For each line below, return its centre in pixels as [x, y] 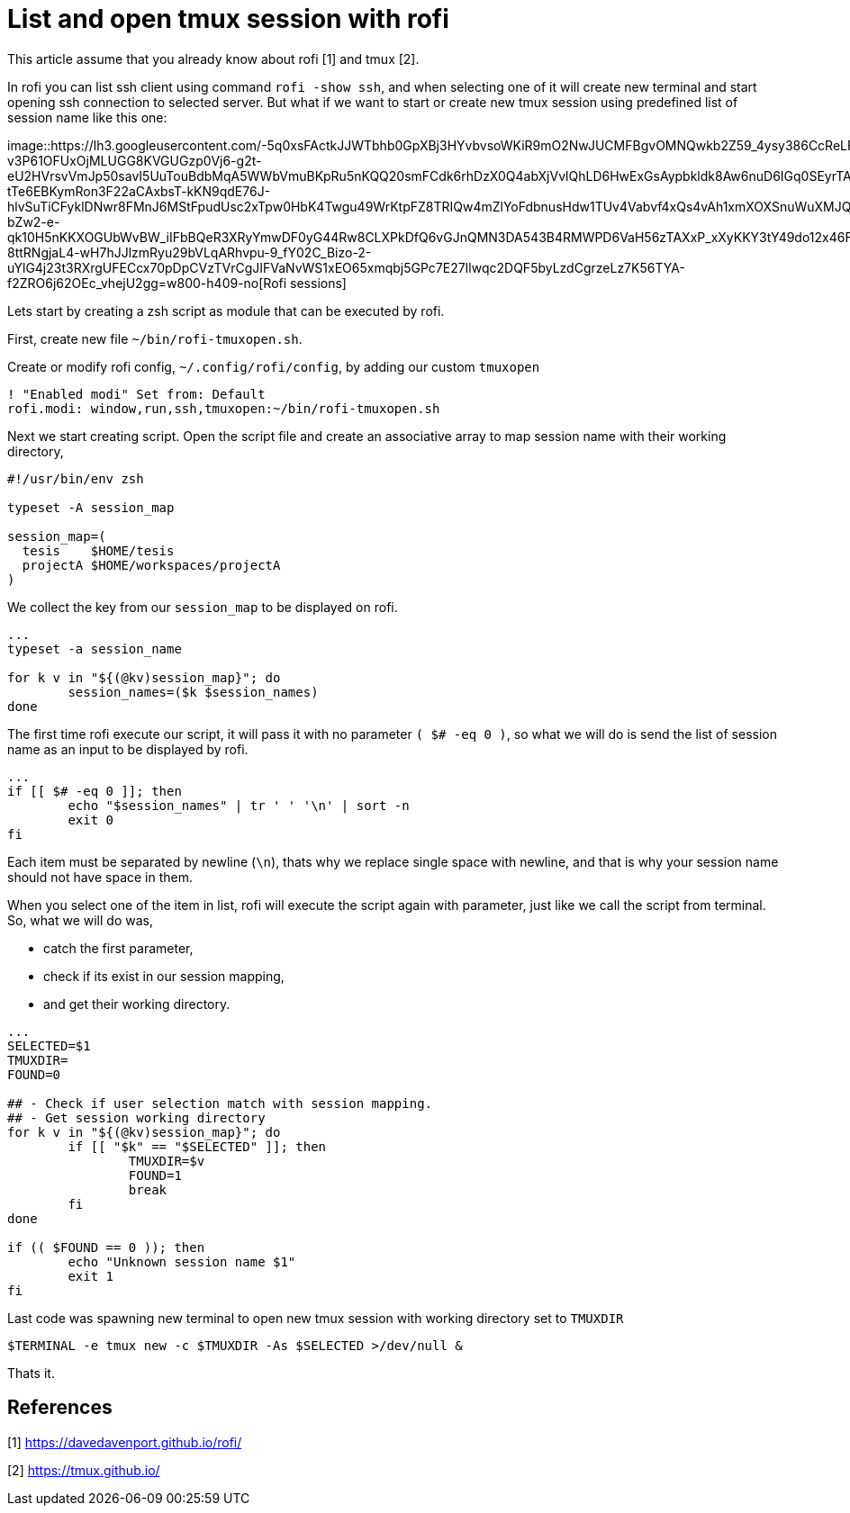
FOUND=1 [155, 1175]
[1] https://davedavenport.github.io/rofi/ [125, 1442]
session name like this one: [87, 117]
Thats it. [31, 1373]
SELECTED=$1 [49, 1045]
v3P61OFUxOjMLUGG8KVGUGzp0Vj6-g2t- [135, 160]
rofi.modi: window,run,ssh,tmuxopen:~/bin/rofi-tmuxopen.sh [224, 408]
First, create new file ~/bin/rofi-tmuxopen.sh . [155, 338]
